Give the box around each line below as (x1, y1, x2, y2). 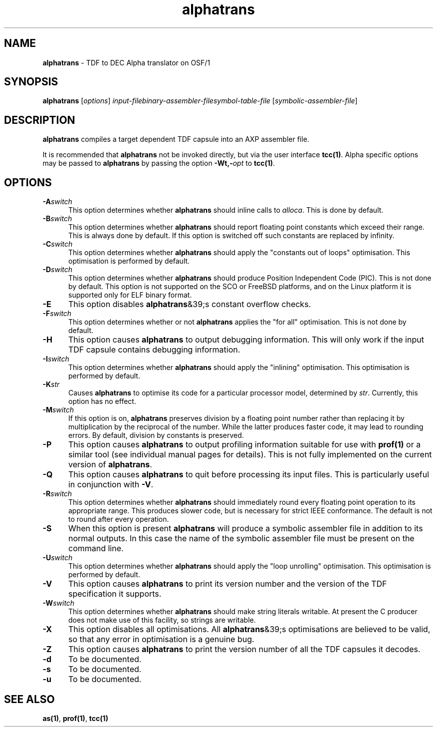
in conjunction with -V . (68, 479, 154, 490)
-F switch (42, 309, 72, 318)
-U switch (42, 553, 73, 562)
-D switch (42, 265, 73, 274)
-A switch (42, 197, 72, 206)
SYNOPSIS (4, 75, 58, 88)
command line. (68, 543, 124, 554)
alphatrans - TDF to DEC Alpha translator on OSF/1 (42, 58, 211, 67)
